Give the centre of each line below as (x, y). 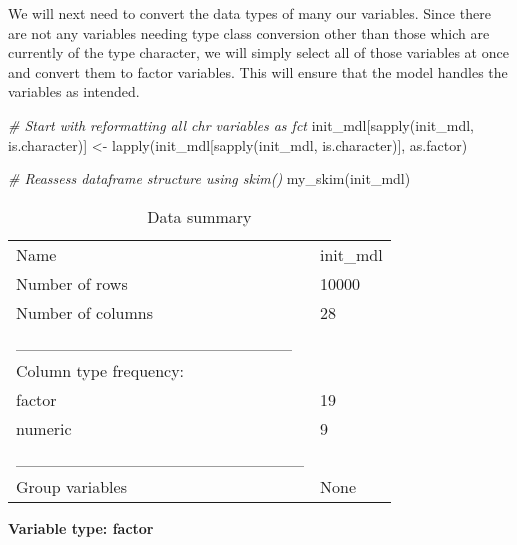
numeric (44, 428)
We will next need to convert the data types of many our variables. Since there (249, 13)
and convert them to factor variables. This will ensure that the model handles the (258, 71)
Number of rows (72, 283)
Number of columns (85, 312)
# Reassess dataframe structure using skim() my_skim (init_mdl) (209, 178)
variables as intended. (74, 91)
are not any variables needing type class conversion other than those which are (249, 32)
